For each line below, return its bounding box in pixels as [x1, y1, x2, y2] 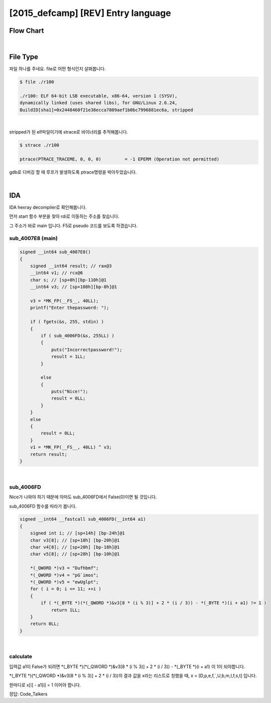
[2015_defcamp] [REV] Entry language [9, 7, 171, 18]
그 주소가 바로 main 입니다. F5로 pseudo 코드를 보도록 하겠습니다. [9, 222, 138, 229]
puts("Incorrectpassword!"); [51, 347, 123, 352]
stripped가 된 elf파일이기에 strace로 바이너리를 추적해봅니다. [9, 129, 129, 135]
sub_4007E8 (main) [9, 235, 58, 242]
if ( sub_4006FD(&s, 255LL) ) [40, 333, 115, 338]
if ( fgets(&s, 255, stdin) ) [30, 319, 104, 325]
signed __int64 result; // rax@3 [30, 263, 112, 269]
